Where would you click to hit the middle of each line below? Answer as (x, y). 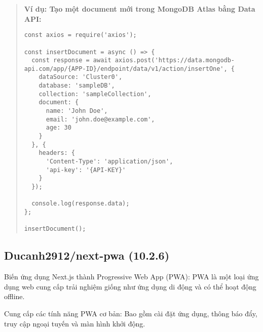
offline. (14, 296)
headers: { (57, 153)
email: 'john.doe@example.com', (100, 119)
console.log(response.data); (81, 204)
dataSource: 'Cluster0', (81, 77)
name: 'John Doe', (77, 111)
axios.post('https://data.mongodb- (175, 60)
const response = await (71, 60)
